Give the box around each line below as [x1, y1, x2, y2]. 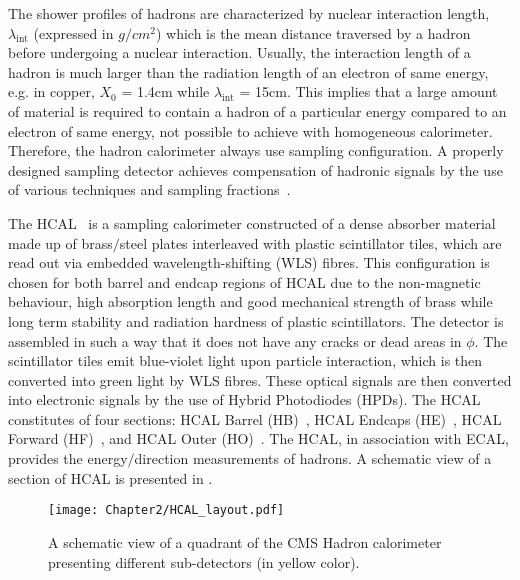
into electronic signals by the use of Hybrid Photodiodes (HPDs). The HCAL [8, 389, 481, 410]
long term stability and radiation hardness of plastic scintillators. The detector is [8, 310, 504, 331]
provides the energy [8, 448, 128, 469]
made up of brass [8, 232, 113, 253]
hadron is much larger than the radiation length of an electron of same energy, [8, 61, 489, 82]
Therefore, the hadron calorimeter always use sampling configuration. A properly [8, 140, 504, 161]
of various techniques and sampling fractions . [8, 179, 291, 200]
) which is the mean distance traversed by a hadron [155, 22, 471, 43]
